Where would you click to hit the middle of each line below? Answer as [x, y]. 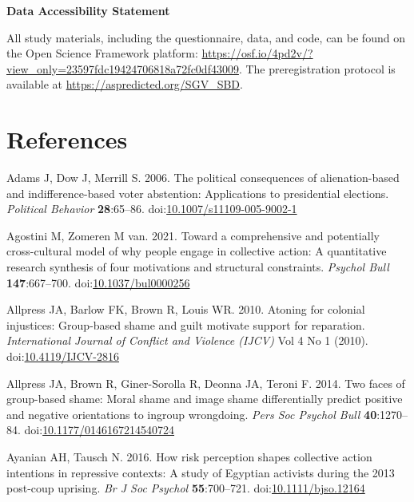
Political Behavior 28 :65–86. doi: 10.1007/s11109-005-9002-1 [152, 209]
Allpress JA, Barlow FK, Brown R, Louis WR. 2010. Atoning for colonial [186, 309]
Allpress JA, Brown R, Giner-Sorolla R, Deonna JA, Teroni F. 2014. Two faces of [206, 383]
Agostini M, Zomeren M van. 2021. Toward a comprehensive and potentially [193, 235]
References [67, 139]
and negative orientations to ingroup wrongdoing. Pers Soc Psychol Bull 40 [192, 414]
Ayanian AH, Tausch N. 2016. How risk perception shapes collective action [189, 457]
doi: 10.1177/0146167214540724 [100, 430]
